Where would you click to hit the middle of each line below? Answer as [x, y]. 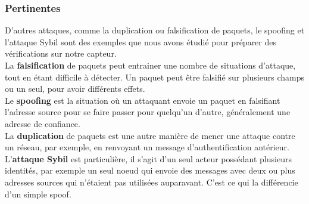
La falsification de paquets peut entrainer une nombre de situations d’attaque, [150, 65]
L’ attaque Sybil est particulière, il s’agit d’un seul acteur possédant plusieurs [148, 158]
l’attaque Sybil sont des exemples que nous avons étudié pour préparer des [141, 41]
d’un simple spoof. [38, 194]
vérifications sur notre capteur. [61, 53]
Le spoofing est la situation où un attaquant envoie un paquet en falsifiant [143, 100]
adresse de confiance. [43, 123]
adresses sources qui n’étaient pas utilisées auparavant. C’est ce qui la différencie [152, 182]
